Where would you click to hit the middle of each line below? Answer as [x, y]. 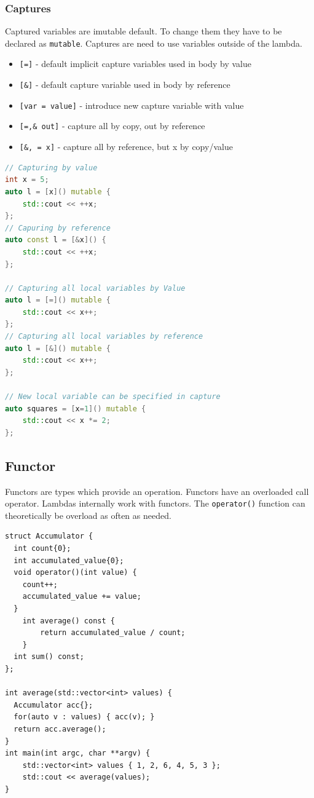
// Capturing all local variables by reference [104, 337]
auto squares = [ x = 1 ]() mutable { [76, 409]
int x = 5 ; [27, 180]
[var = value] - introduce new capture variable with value [131, 105]
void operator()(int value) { [75, 573]
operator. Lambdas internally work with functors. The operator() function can [155, 503]
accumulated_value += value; [82, 597]
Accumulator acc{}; [53, 705]
